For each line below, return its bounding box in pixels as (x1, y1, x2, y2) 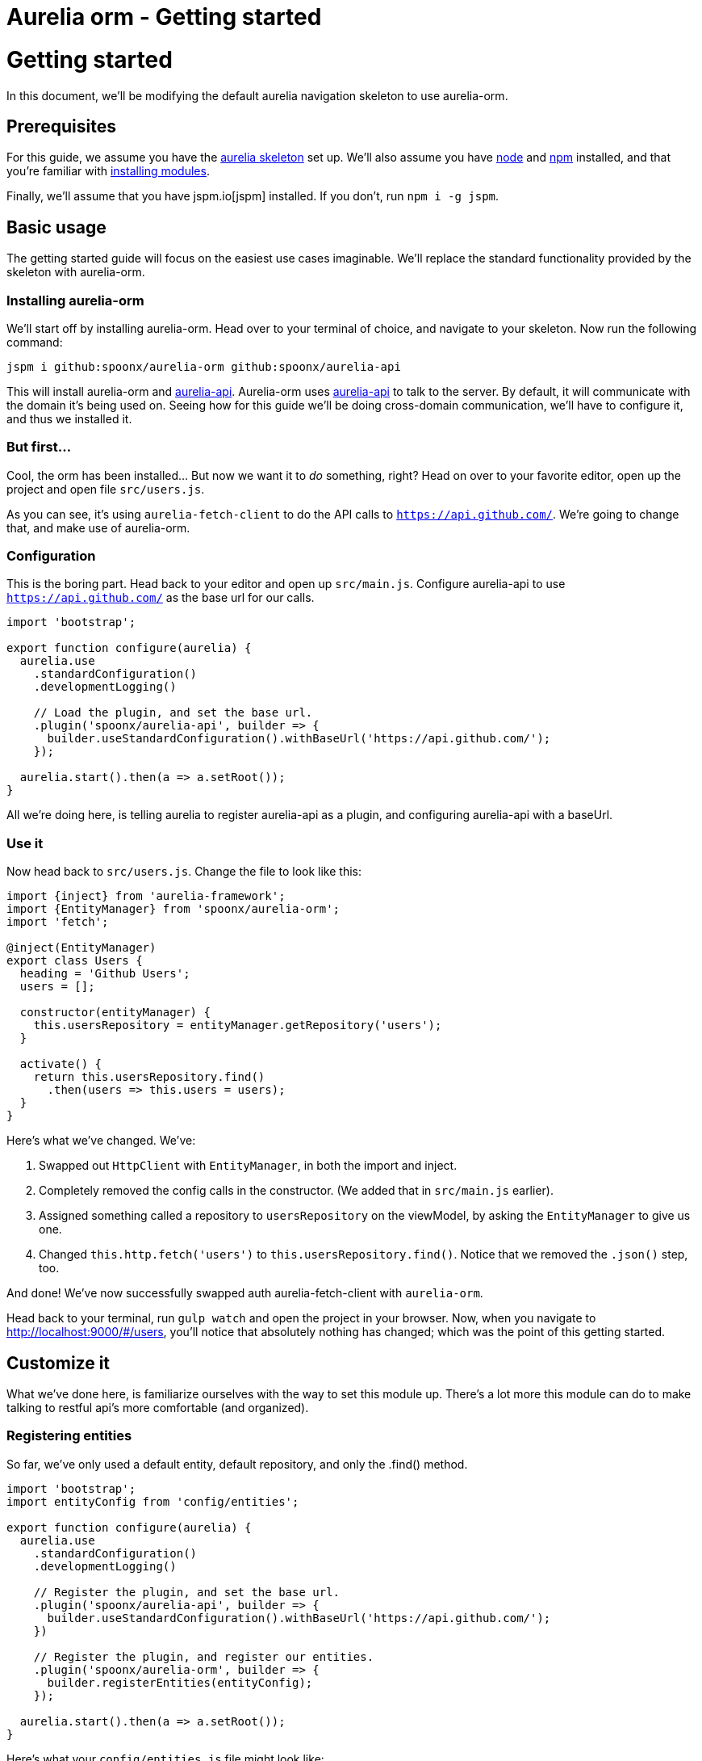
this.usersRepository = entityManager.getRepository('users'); (33, 1019, 442, 1032)
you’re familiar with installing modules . (6, 164, 210, 179)
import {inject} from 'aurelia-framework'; (6, 889, 286, 903)
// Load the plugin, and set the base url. (33, 706, 313, 720)
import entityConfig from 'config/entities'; (6, 1494, 299, 1508)
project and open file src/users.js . (6, 481, 205, 496)
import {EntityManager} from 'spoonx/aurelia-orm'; (6, 902, 341, 916)
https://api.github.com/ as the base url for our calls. (6, 591, 315, 605)
